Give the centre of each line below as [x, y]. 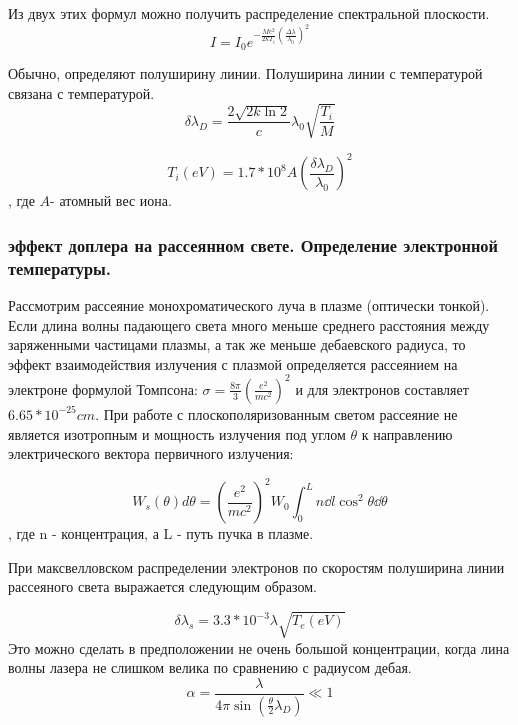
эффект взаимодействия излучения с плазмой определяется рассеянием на [233, 363]
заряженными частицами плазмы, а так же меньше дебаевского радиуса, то [237, 344]
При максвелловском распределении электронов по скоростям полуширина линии [256, 566]
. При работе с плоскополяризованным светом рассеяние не [276, 413]
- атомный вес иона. [111, 200]
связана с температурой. [81, 92]
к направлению [407, 433]
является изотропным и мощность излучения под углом [177, 433]
